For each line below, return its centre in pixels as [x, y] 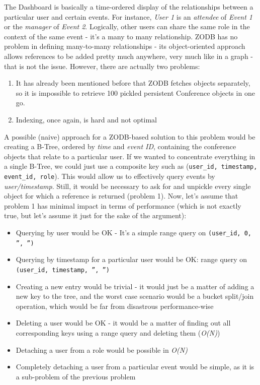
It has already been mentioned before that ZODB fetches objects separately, [133, 83]
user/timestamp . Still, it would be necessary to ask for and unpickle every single [127, 186]
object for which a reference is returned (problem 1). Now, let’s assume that [121, 196]
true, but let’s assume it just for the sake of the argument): [95, 215]
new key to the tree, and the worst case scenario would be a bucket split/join [135, 296]
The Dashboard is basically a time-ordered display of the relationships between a [129, 7]
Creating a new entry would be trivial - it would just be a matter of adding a [135, 286]
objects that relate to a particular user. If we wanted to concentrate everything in [130, 156]
